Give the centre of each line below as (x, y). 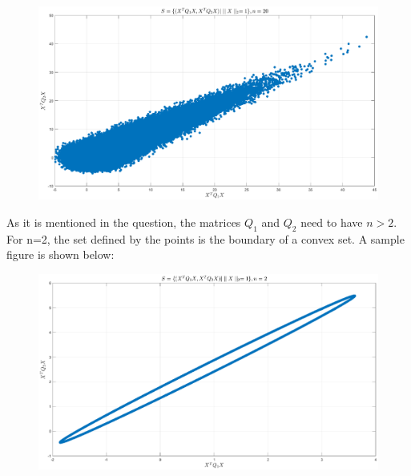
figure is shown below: (60, 254)
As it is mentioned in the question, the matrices (124, 222)
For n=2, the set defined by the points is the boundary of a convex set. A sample (205, 238)
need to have (332, 222)
